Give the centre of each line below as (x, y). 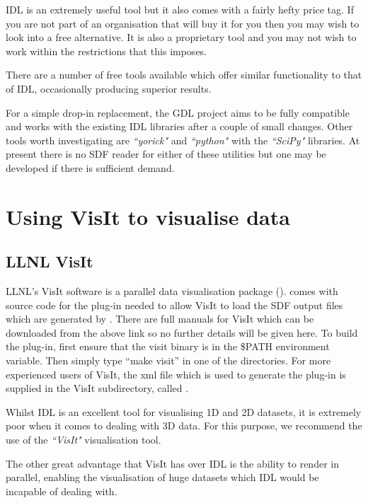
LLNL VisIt (50, 261)
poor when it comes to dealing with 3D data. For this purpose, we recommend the (184, 426)
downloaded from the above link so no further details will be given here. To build (182, 332)
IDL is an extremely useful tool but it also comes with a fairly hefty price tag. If (180, 9)
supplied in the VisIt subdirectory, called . (97, 388)
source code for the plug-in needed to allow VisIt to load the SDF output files (174, 305)
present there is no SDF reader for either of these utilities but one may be (166, 154)
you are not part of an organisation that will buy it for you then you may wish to (183, 23)
